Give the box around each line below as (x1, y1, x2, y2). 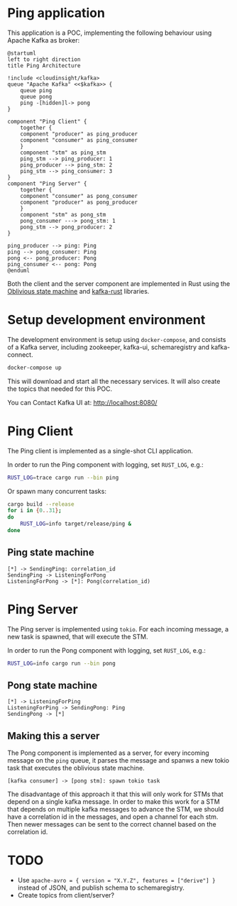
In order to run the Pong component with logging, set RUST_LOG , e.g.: (7, 646, 206, 654)
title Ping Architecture (7, 62, 81, 69)
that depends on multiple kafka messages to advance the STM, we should (7, 805, 224, 814)
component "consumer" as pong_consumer (20, 192, 138, 199)
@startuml (7, 50, 37, 57)
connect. (7, 350, 33, 359)
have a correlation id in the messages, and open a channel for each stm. (7, 812, 219, 821)
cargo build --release (7, 500, 75, 508)
